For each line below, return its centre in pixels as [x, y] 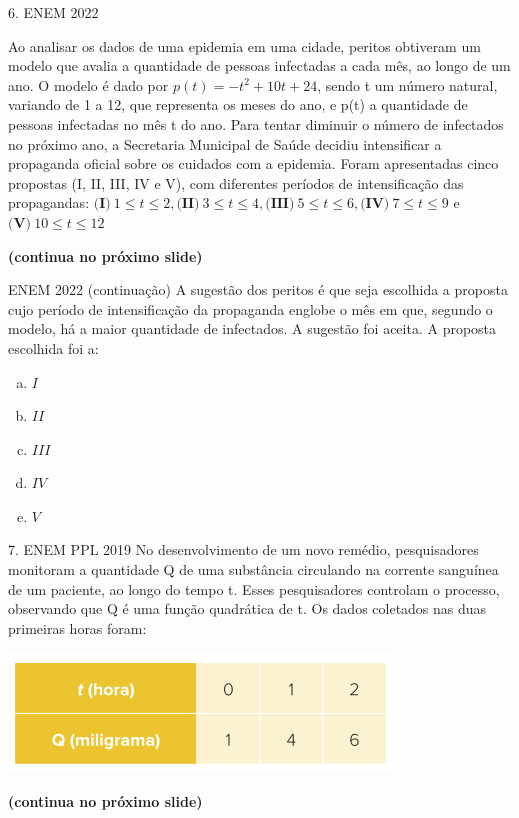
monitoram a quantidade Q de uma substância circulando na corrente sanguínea [253, 569]
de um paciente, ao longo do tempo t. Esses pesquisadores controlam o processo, [254, 588]
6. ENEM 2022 [53, 12]
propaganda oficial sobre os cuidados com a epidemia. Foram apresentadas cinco [253, 163]
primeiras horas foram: [77, 627]
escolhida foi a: [53, 347]
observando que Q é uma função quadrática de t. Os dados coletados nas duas [247, 608]
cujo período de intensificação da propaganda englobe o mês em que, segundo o [250, 308]
